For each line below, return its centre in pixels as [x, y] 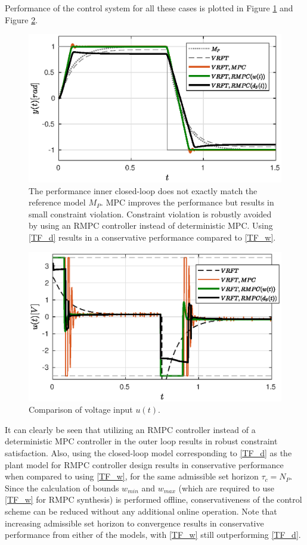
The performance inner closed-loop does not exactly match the [143, 190]
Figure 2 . [21, 19]
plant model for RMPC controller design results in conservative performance [144, 464]
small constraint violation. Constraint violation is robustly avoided [150, 214]
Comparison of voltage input [81, 409]
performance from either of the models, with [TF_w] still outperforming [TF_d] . [153, 535]
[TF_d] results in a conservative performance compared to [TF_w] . [152, 237]
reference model [57, 202]
